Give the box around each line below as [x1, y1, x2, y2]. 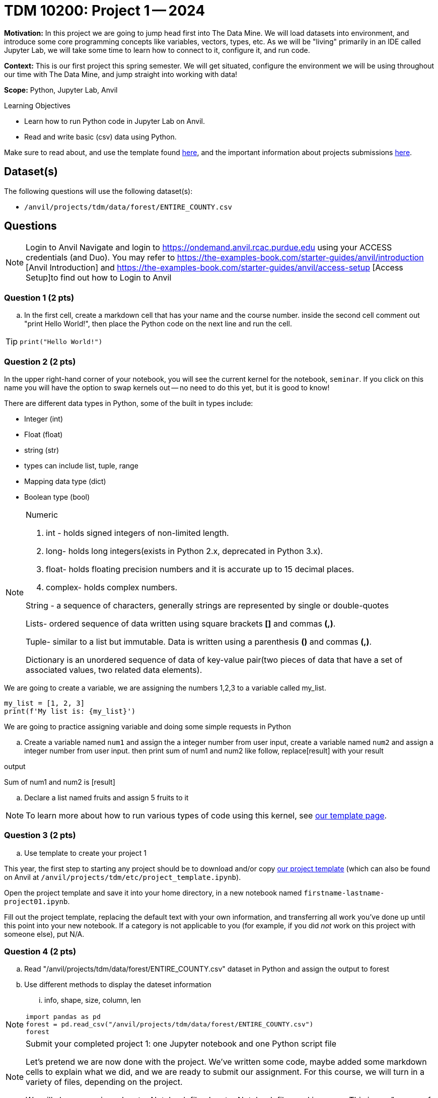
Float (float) [24, 430, 63, 439]
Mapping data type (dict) [24, 476, 106, 486]
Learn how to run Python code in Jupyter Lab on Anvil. [24, 116, 205, 125]
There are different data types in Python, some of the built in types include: [4, 398, 253, 407]
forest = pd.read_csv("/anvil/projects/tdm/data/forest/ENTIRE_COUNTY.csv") [26, 1020, 314, 1028]
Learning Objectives [4, 101, 70, 110]
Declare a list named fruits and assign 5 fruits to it [24, 793, 189, 802]
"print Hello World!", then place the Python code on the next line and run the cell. [24, 319, 292, 328]
